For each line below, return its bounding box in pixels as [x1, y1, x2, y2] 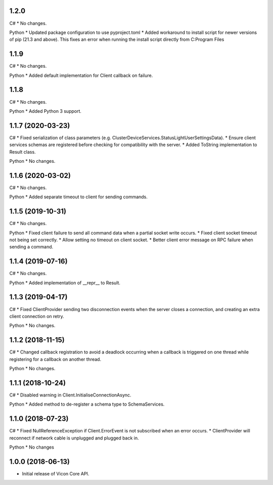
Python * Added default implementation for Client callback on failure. [9, 72, 153, 78]
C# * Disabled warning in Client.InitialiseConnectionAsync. [9, 392, 131, 398]
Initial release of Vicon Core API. [22, 470, 89, 476]
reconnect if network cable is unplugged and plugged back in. [9, 435, 139, 441]
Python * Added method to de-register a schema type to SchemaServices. [9, 401, 165, 407]
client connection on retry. [9, 313, 64, 319]
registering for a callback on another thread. [9, 356, 101, 362]
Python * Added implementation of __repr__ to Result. [9, 280, 121, 286]
